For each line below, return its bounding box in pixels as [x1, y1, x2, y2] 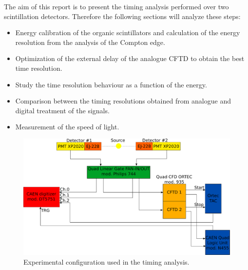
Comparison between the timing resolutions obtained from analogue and [15, 96, 231, 106]
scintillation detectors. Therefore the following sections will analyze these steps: [4, 11, 241, 21]
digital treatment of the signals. [15, 105, 110, 115]
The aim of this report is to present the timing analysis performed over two [4, 1, 229, 11]
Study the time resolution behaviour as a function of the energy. [15, 79, 207, 89]
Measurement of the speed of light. [15, 122, 119, 132]
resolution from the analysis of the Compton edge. [15, 37, 165, 47]
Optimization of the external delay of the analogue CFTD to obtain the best [15, 53, 245, 63]
